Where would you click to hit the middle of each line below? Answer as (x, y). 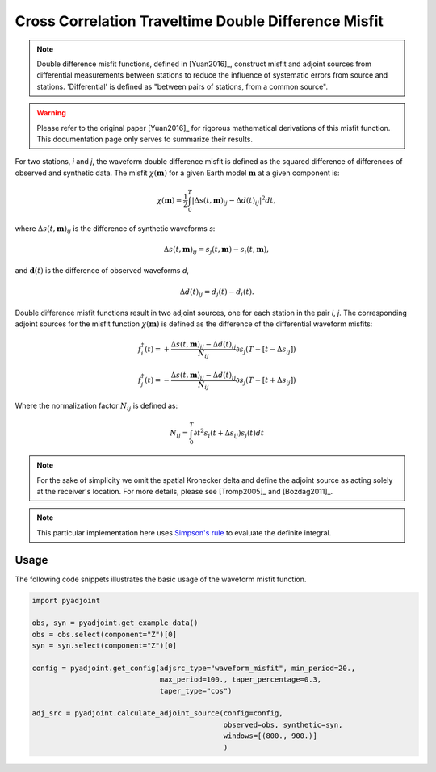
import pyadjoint (66, 600)
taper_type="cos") (196, 691)
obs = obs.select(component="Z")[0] (105, 634)
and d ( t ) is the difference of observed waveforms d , (102, 271)
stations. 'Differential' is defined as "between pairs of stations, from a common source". (182, 86)
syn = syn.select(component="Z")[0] (105, 646)
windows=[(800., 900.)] (270, 736)
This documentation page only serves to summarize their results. (145, 139)
